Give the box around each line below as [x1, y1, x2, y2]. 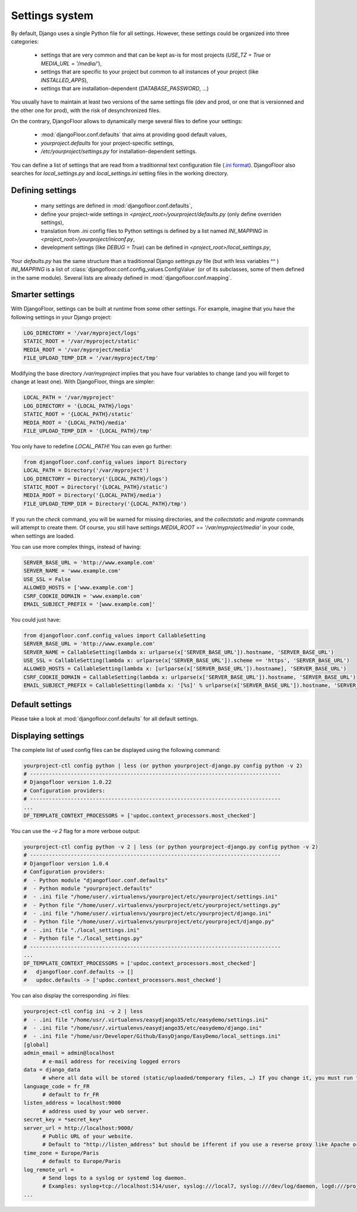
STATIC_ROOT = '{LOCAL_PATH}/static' [23, 411, 134, 418]
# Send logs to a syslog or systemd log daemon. [42, 1174, 187, 1181]
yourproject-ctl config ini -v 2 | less [23, 1008, 143, 1015]
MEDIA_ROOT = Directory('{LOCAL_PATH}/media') [23, 492, 162, 499]
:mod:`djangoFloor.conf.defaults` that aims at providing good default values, [40, 131, 227, 138]
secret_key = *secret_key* [23, 1116, 102, 1123]
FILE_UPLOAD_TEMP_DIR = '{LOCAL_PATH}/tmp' [23, 427, 153, 434]
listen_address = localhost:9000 [23, 1099, 121, 1107]
